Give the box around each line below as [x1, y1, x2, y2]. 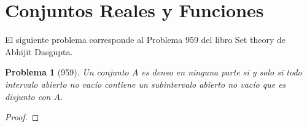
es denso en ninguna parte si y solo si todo [141, 66, 302, 79]
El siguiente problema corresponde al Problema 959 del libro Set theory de [5, 33, 286, 46]
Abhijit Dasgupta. [5, 45, 73, 58]
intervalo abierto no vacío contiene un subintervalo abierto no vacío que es [5, 77, 286, 90]
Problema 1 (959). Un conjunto [5, 66, 129, 79]
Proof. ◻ [5, 110, 39, 123]
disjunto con [5, 90, 51, 102]
